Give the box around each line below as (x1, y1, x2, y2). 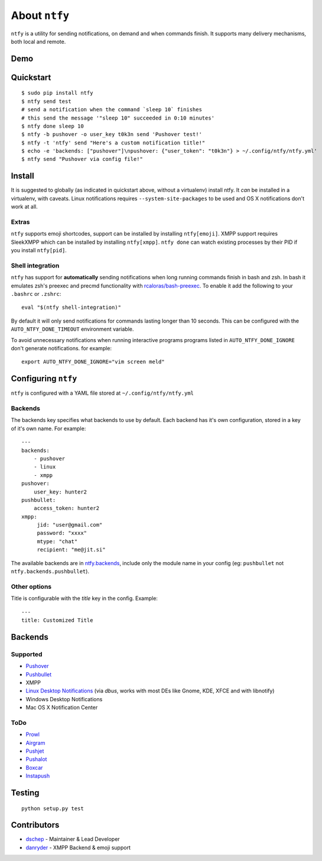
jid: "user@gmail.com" (37, 521, 103, 528)
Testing (11, 788, 40, 798)
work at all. (11, 203, 38, 210)
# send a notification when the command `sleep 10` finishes (21, 107, 202, 113)
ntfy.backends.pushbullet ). (11, 568, 90, 575)
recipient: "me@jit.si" (37, 546, 106, 553)
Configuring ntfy (11, 373, 77, 384)
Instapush (25, 772, 50, 779)
